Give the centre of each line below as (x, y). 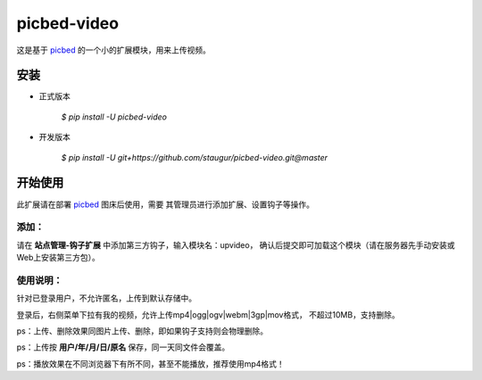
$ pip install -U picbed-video (114, 117)
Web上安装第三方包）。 (58, 258)
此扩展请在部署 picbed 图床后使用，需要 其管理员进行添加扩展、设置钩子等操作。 (166, 204)
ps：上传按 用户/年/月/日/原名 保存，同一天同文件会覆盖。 (123, 347)
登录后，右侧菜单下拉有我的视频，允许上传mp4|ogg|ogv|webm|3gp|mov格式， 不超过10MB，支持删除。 (208, 314)
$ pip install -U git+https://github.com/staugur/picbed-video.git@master (195, 157)
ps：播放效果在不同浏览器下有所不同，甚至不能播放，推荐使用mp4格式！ (150, 363)
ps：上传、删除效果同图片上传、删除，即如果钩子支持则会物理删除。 (142, 331)
